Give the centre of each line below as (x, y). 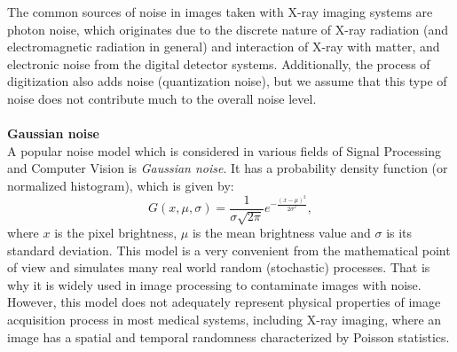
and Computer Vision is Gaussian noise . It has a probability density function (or (228, 168)
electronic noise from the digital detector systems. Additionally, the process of (219, 63)
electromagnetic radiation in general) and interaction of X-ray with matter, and (224, 47)
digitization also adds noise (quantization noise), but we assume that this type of (227, 81)
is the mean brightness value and (281, 232)
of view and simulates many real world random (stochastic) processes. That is (219, 267)
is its (399, 232)
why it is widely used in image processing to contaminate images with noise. (214, 284)
